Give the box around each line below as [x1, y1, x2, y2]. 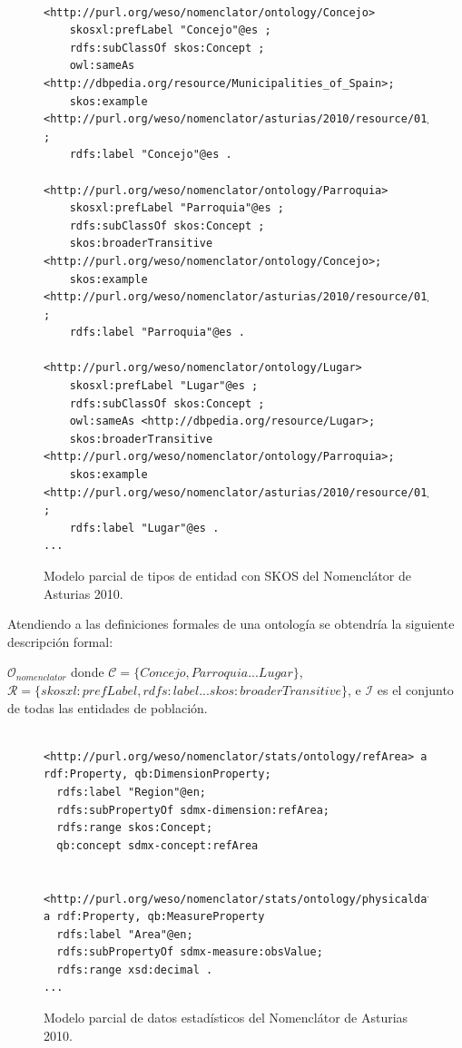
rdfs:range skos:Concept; [56, 821, 213, 835]
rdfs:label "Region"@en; [56, 785, 206, 798]
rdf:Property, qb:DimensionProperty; [44, 768, 271, 781]
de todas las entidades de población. [7, 698, 208, 717]
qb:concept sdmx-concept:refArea [56, 838, 259, 852]
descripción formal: [7, 632, 113, 651]
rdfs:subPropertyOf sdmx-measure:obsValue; [56, 945, 323, 959]
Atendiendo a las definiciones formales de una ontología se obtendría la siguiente [7, 614, 455, 633]
